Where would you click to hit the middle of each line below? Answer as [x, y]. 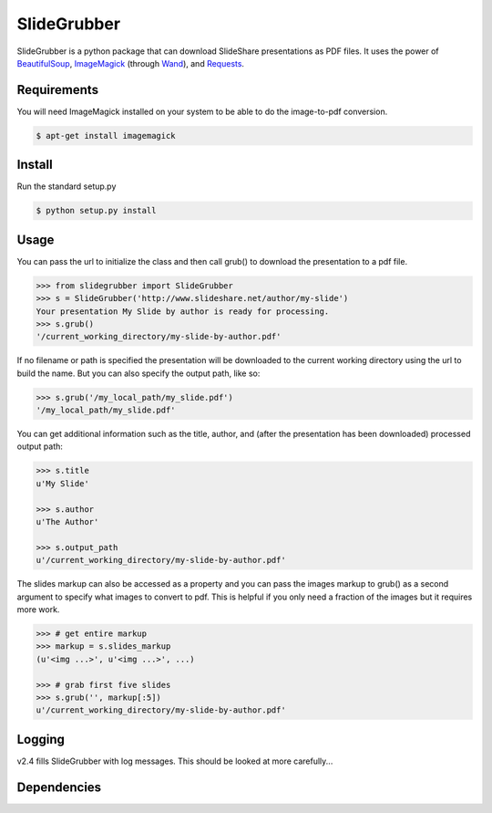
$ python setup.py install [96, 211]
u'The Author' [67, 522]
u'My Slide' [63, 483]
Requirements [58, 90]
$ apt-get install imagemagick [106, 135]
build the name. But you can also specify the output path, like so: [138, 373]
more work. [38, 609]
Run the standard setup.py [67, 186]
